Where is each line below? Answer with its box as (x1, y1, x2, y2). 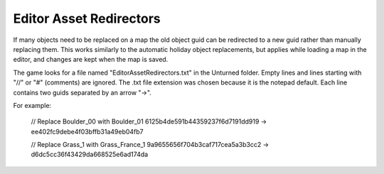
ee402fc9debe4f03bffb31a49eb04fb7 (31, 127, 144, 136)
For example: (13, 101, 52, 109)
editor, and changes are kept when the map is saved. (13, 55, 169, 64)
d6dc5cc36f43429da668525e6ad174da (31, 150, 149, 159)
